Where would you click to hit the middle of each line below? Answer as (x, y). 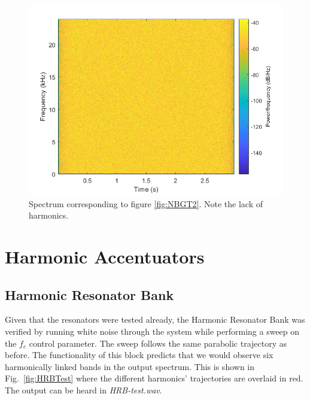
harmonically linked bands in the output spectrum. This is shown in (130, 366)
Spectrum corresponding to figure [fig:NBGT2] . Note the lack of (146, 203)
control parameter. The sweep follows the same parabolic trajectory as (158, 343)
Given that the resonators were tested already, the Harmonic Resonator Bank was (155, 319)
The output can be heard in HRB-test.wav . (83, 390)
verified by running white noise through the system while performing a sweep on (152, 331)
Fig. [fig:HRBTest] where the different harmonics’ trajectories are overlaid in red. (154, 378)
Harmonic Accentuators (105, 256)
